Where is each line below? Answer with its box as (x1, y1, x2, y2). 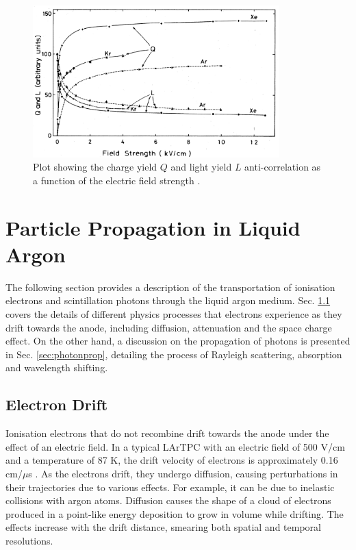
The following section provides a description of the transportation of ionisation (5, 279, 335, 294)
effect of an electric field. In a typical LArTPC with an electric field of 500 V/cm (5, 439, 345, 453)
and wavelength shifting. (5, 360, 108, 375)
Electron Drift (5, 394, 108, 415)
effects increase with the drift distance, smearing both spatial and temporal (5, 520, 321, 534)
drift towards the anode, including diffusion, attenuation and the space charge (5, 320, 332, 334)
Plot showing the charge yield (33, 160, 157, 174)
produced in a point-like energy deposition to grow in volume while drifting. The (5, 506, 344, 521)
